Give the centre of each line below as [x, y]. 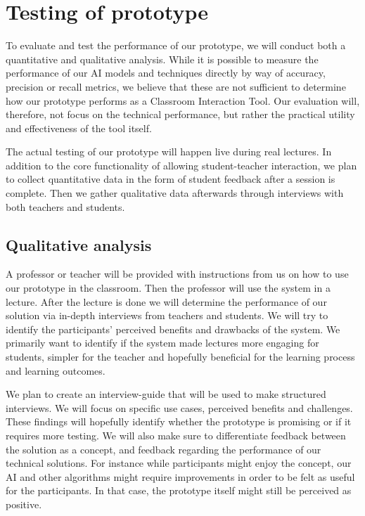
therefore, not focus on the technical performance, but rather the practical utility [180, 114]
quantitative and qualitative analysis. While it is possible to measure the [162, 59]
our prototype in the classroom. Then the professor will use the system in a [168, 288]
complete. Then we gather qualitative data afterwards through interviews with [175, 193]
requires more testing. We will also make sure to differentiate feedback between [176, 435]
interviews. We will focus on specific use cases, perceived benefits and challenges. [179, 407]
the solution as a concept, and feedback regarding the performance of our [164, 449]
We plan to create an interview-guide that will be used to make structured [166, 394]
